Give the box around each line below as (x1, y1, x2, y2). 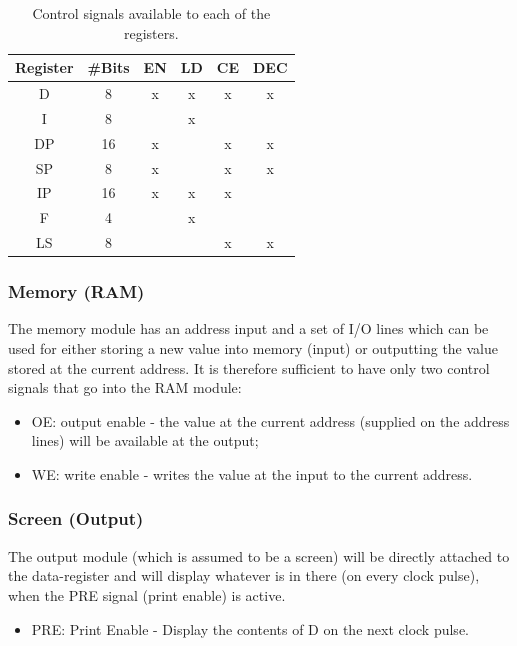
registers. (123, 22, 179, 43)
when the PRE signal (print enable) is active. (8, 584, 286, 605)
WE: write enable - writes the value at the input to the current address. (31, 463, 473, 484)
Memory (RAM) (8, 279, 145, 304)
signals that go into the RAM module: (8, 377, 242, 398)
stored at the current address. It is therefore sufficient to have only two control (8, 357, 490, 378)
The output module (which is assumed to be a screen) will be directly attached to (8, 545, 510, 566)
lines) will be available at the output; (31, 430, 259, 451)
